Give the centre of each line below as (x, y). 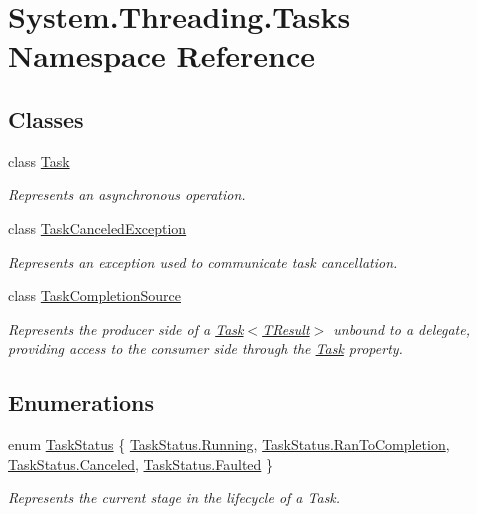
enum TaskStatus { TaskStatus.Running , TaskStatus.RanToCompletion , (229, 444)
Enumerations (81, 402)
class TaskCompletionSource (94, 295)
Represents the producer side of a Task (126, 328)
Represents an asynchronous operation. (127, 194)
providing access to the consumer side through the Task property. (205, 348)
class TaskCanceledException (97, 227)
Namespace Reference (161, 55)
